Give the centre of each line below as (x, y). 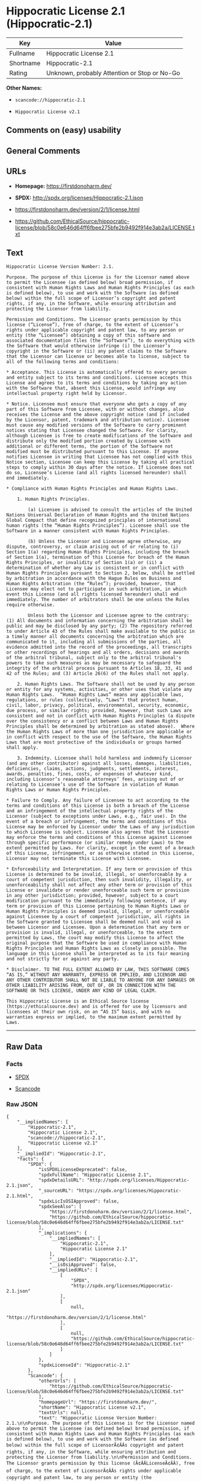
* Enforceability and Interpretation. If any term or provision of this (99, 869)
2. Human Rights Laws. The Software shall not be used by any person (106, 684)
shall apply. (23, 748)
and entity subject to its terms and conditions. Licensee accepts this (99, 378)
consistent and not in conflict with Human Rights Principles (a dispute (101, 716)
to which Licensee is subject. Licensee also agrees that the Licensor (98, 832)
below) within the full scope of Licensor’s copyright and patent (91, 298)
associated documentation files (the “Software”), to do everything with (101, 341)
